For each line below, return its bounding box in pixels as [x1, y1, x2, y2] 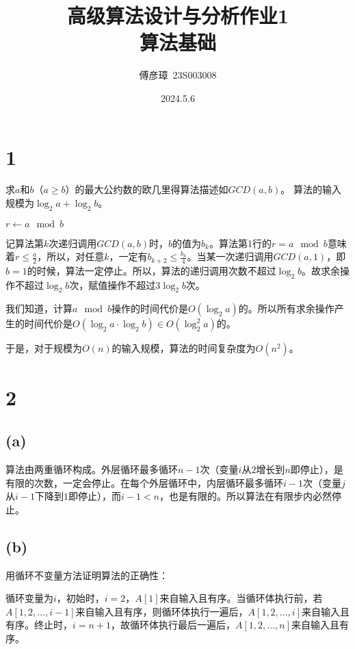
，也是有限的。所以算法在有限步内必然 [159, 489, 332, 503]
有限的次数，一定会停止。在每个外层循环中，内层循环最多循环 [5, 475, 283, 489]
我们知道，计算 [5, 301, 73, 316]
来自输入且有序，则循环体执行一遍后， [75, 604, 248, 618]
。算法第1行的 [209, 236, 272, 250]
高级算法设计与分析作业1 [66, 1, 289, 29]
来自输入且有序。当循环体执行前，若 [159, 591, 323, 605]
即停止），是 [290, 462, 343, 476]
